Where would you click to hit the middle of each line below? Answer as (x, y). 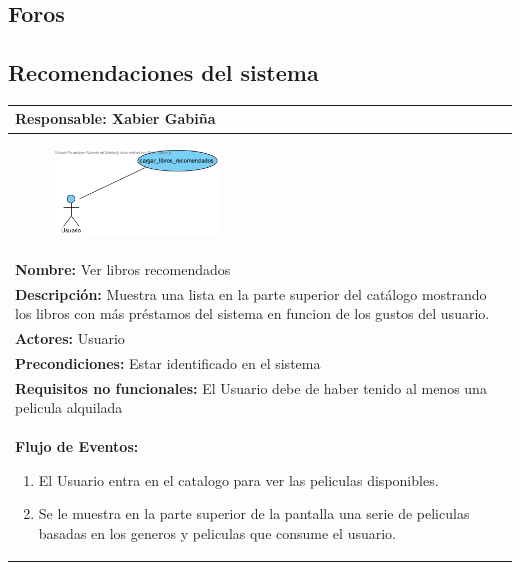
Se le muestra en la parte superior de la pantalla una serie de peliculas (254, 513)
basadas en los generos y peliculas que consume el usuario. (217, 533)
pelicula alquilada (69, 407)
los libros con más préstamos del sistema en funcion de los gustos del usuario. (252, 313)
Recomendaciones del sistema (163, 72)
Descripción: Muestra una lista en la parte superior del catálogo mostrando (251, 293)
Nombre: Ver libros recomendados (123, 268)
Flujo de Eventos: (77, 446)
